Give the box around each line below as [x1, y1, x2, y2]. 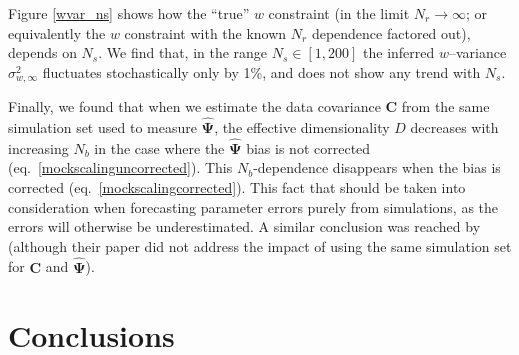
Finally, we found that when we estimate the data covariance [8, 96, 381, 117]
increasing [8, 137, 69, 158]
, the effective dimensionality [214, 117, 390, 138]
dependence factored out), [311, 22, 471, 43]
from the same [401, 96, 490, 117]
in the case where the [94, 137, 225, 158]
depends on [8, 42, 77, 63]
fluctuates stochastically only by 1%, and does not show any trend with [42, 61, 481, 82]
